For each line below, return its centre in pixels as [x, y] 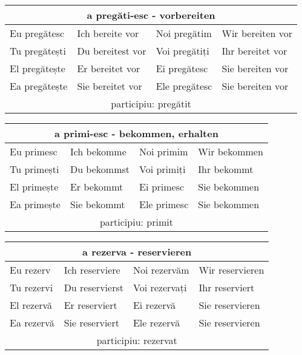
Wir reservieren [231, 270]
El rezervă [31, 305]
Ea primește [35, 204]
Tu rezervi [31, 287]
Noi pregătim [184, 33]
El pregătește [38, 68]
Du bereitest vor [112, 51]
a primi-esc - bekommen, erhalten [136, 133]
